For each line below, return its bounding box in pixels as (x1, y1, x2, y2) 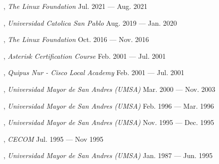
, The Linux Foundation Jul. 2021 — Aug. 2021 (3, 1, 147, 11)
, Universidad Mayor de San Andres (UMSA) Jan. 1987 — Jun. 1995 (3, 150, 213, 161)
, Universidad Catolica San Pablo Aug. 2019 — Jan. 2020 (3, 17, 177, 28)
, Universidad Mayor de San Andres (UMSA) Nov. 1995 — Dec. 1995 (3, 117, 215, 127)
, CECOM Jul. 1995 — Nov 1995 (3, 133, 103, 144)
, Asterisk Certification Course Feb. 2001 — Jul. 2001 (3, 50, 166, 61)
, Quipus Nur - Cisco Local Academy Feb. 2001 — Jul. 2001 (3, 67, 184, 78)
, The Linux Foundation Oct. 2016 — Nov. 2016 (3, 34, 149, 44)
